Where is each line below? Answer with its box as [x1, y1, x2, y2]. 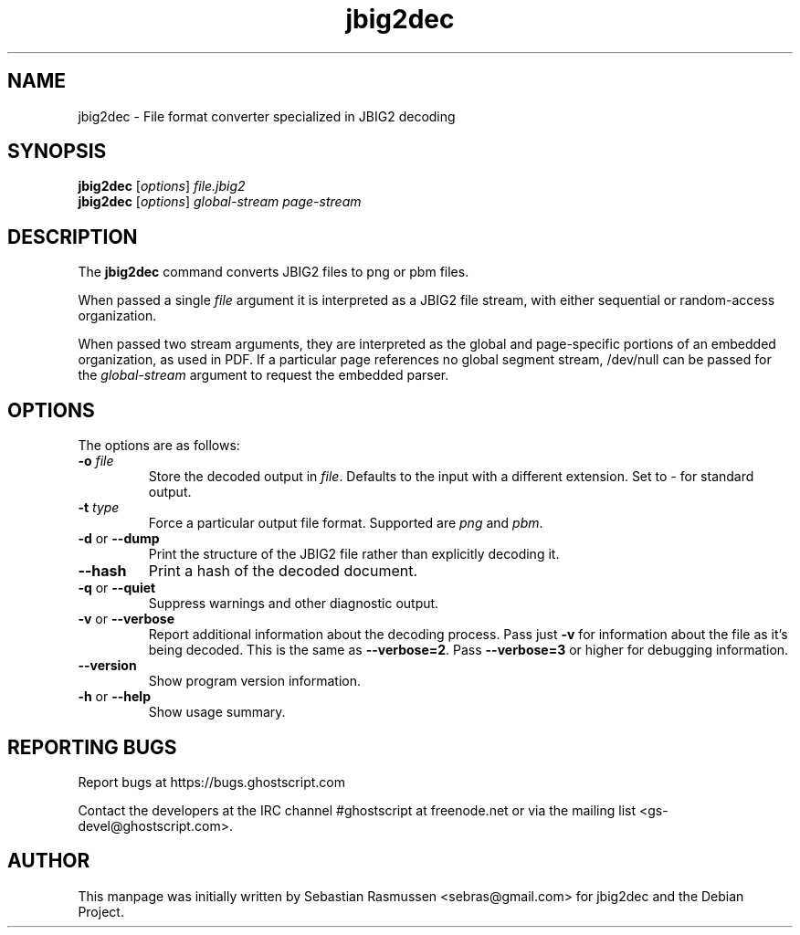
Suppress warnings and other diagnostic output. [148, 595, 439, 612]
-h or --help [78, 688, 151, 705]
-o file [78, 453, 114, 469]
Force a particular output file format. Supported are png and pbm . [148, 515, 543, 531]
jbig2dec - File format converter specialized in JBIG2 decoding [78, 108, 456, 124]
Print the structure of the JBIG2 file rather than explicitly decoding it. [148, 546, 560, 562]
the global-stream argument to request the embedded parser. [78, 367, 449, 383]
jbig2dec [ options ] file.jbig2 [78, 178, 246, 194]
